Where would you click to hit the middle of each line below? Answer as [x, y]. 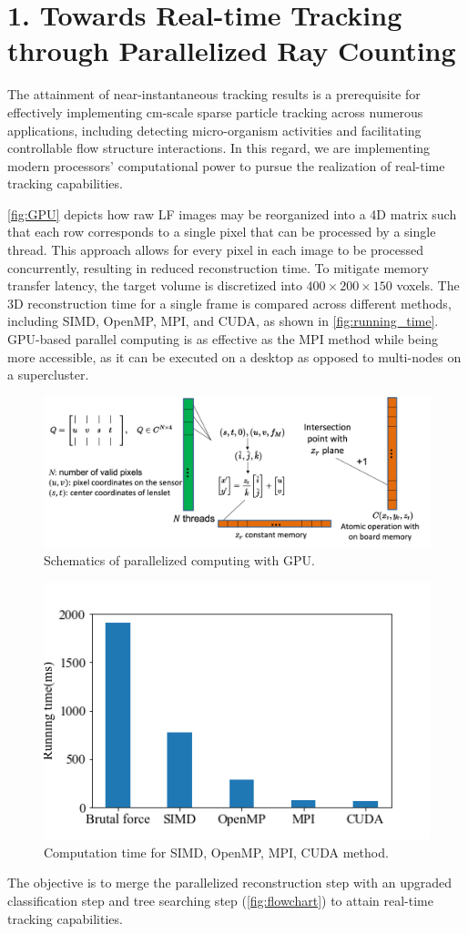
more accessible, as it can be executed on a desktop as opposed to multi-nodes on [234, 356]
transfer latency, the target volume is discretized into [155, 285]
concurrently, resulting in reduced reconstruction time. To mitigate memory [218, 267]
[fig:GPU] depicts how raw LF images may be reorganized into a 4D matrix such [232, 213]
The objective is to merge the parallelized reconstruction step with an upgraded [230, 883]
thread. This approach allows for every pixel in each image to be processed [216, 250]
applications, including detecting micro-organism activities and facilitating [214, 130]
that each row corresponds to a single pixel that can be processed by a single [222, 232]
